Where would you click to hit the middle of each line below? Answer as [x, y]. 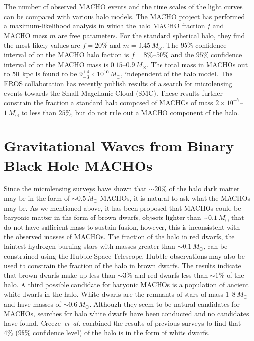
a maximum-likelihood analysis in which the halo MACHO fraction [104, 26]
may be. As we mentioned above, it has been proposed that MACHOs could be [123, 207]
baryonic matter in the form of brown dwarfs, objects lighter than [103, 217]
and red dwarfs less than [171, 275]
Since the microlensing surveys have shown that [75, 188]
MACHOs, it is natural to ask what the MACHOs [175, 198]
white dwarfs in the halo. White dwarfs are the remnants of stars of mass [114, 294]
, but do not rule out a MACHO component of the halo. [155, 112]
